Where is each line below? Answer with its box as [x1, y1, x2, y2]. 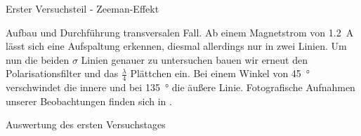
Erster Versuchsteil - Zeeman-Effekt [6, 1, 159, 15]
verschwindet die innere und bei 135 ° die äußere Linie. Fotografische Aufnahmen [6, 80, 355, 95]
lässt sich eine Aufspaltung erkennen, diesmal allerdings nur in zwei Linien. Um [6, 39, 347, 53]
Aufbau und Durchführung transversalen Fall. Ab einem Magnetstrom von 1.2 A [6, 25, 354, 39]
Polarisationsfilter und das [6, 66, 119, 81]
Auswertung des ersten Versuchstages [6, 117, 166, 132]
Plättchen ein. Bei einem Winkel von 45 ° [130, 66, 310, 81]
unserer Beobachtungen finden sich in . [6, 93, 172, 108]
